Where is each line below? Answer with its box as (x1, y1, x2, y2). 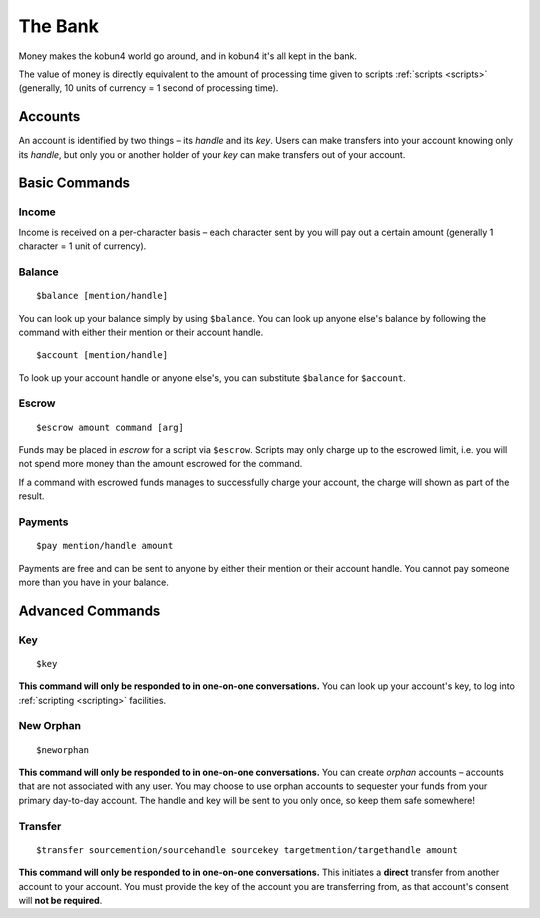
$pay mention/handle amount (36, 540, 174, 552)
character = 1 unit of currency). (18, 240, 147, 252)
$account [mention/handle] (36, 350, 169, 361)
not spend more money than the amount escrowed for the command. (18, 458, 303, 470)
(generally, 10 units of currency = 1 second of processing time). (18, 82, 279, 94)
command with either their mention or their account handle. (18, 326, 264, 338)
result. (18, 490, 45, 502)
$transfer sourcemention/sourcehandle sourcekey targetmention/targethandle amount (36, 844, 459, 855)
